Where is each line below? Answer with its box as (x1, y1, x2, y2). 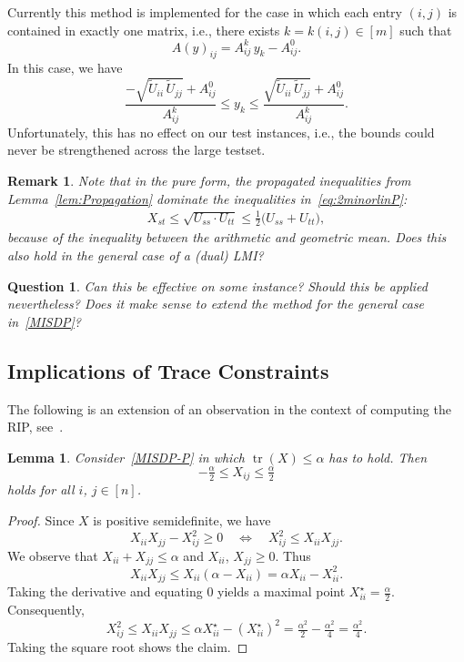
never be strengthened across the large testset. (7, 140, 266, 159)
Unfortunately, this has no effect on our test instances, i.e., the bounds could (7, 122, 435, 141)
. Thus (275, 545, 311, 565)
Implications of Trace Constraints (7, 356, 329, 384)
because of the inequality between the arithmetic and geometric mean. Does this (7, 228, 447, 247)
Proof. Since (7, 511, 75, 529)
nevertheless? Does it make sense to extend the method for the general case (7, 294, 425, 313)
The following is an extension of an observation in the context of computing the (7, 399, 451, 418)
